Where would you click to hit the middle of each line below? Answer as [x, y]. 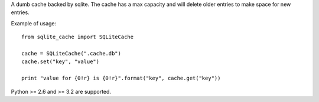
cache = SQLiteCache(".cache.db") [71, 53]
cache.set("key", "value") [61, 62]
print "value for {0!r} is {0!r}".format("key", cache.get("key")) [121, 78]
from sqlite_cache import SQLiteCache [78, 37]
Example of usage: [34, 23]
